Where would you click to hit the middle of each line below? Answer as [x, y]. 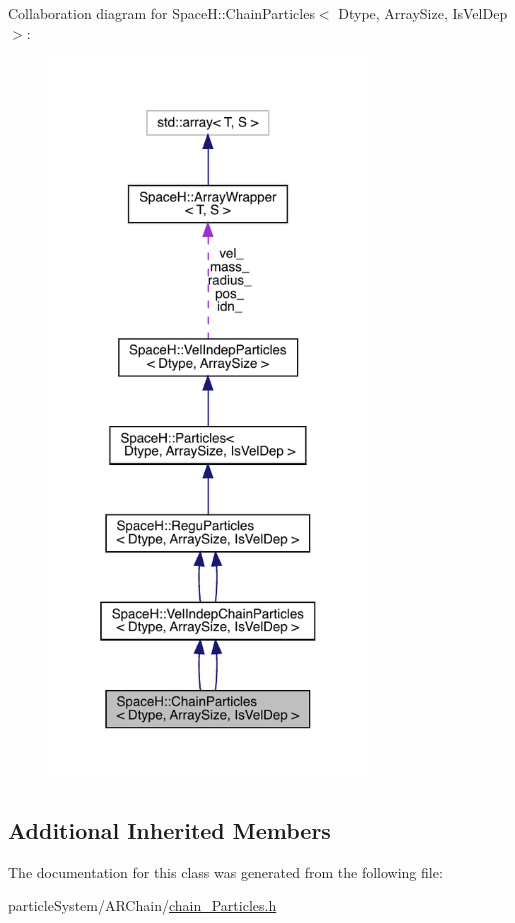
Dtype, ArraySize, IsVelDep [423, 13]
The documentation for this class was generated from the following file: [225, 871]
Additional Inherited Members [169, 829]
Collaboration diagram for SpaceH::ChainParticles [161, 13]
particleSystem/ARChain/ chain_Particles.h [142, 905]
